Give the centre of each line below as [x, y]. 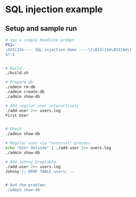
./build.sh [17, 73]
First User [17, 115]
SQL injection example [54, 9]
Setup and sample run [41, 28]
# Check [14, 129]
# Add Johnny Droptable [31, 162]
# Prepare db [19, 82]
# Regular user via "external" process [48, 143]
